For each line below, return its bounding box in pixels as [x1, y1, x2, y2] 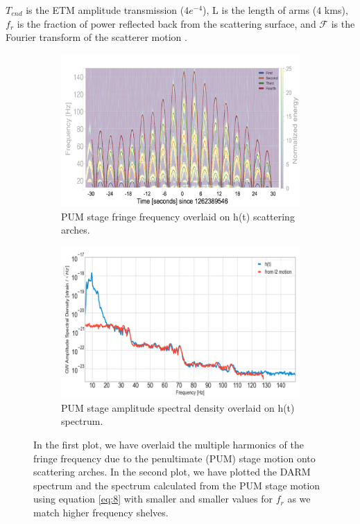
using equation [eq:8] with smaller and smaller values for [33, 491, 273, 506]
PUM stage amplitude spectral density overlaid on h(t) [61, 400, 295, 414]
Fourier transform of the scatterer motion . [6, 30, 187, 44]
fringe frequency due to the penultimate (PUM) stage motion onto [33, 451, 316, 465]
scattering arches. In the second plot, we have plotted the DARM [33, 464, 311, 479]
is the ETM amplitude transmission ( [26, 3, 185, 17]
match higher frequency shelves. [33, 505, 169, 520]
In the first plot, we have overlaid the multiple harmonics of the [33, 437, 304, 452]
